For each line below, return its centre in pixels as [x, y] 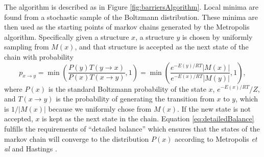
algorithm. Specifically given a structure [67, 36]
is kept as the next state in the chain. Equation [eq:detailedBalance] [148, 119]
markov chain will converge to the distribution [77, 138]
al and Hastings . [31, 149]
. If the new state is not [214, 108]
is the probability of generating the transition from [135, 99]
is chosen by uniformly [217, 36]
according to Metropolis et [216, 138]
